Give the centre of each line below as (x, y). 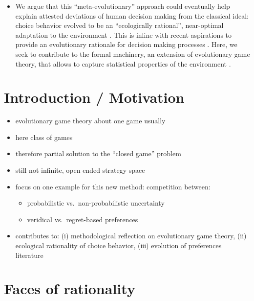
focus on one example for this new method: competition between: (113, 186)
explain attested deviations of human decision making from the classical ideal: (132, 15)
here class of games (44, 137)
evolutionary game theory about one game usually (90, 121)
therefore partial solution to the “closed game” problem (98, 153)
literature (29, 255)
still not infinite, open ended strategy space (80, 170)
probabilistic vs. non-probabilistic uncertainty (96, 203)
